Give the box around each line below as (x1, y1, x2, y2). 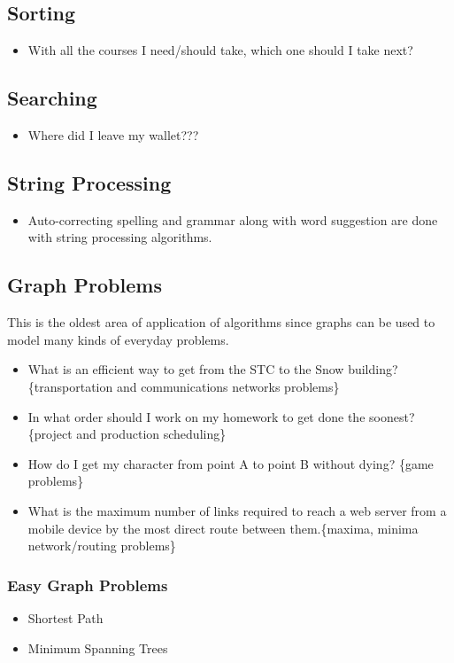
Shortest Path (27, 608, 104, 627)
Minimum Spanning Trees (27, 638, 168, 657)
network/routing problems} (27, 536, 176, 555)
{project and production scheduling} (27, 425, 227, 443)
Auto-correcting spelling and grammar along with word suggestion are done (27, 210, 438, 229)
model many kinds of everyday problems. (7, 330, 229, 348)
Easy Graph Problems (7, 573, 168, 596)
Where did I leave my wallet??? (27, 126, 199, 144)
